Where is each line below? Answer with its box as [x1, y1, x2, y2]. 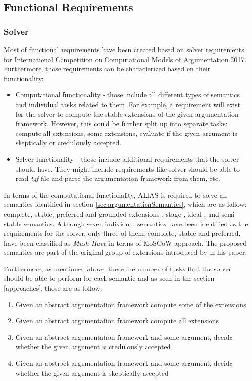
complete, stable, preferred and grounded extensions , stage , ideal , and [4, 208, 219, 219]
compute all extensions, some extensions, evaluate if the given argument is [15, 128, 238, 138]
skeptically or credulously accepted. [15, 137, 122, 148]
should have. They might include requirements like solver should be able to [15, 163, 240, 174]
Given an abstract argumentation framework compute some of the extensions [15, 299, 246, 309]
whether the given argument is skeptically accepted [15, 367, 168, 378]
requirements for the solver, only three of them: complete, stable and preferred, [4, 228, 241, 238]
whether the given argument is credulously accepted [15, 341, 171, 352]
